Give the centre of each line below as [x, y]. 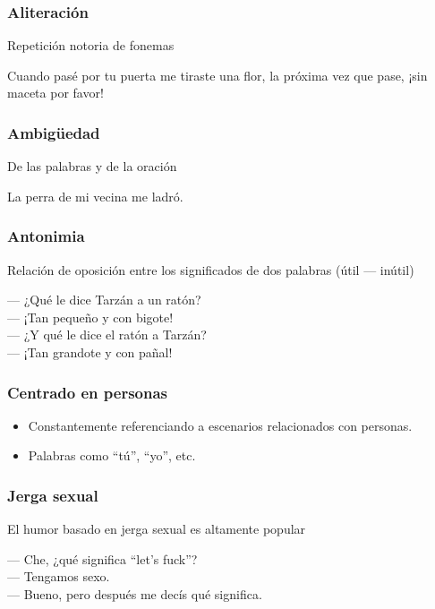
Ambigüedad [54, 132]
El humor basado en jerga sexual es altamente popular [157, 529]
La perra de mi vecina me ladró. [95, 196]
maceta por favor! [55, 93]
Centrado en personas [88, 392]
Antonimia [46, 236]
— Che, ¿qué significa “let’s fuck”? [102, 558]
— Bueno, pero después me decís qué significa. [135, 594]
